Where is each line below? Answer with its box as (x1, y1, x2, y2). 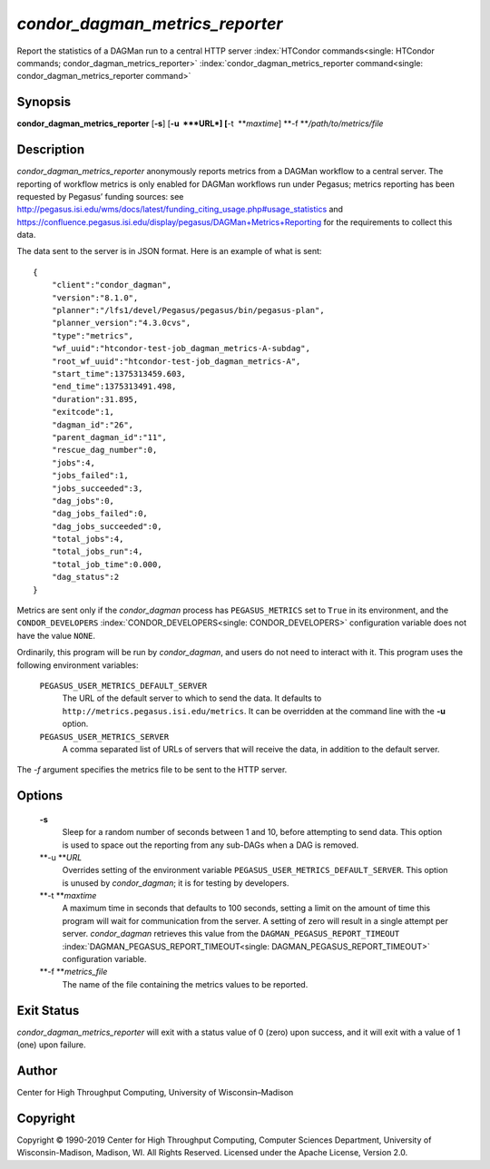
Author (16, 1063, 58, 1078)
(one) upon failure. (16, 1039, 86, 1050)
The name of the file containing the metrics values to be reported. (62, 978, 309, 989)
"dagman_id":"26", (51, 419, 134, 430)
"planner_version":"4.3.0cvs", (51, 318, 191, 329)
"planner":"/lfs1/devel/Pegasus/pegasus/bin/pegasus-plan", (51, 305, 326, 316)
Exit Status (16, 1003, 80, 1018)
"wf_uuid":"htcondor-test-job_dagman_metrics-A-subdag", (51, 343, 310, 354)
